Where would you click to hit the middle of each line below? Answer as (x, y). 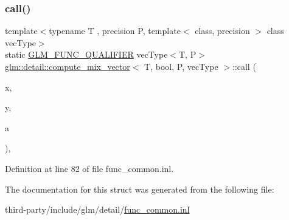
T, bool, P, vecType (181, 66)
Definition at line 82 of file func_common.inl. (89, 168)
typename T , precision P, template (115, 31)
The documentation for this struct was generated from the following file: (140, 189)
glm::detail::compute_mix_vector (68, 66)
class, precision (222, 31)
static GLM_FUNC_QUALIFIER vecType (86, 54)
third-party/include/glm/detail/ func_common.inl (97, 209)
